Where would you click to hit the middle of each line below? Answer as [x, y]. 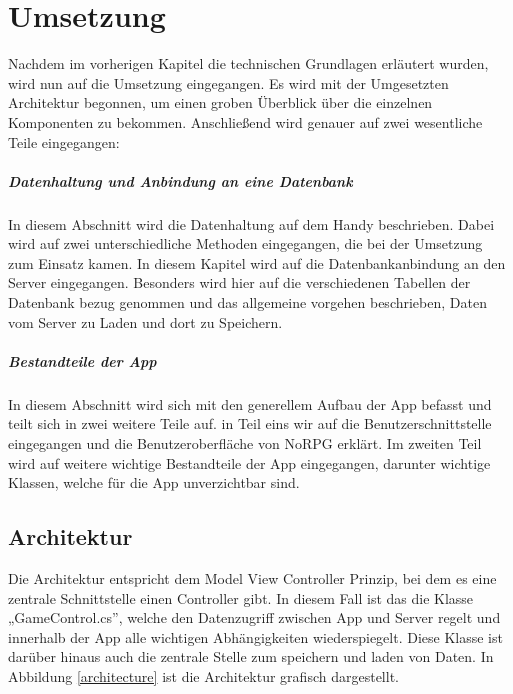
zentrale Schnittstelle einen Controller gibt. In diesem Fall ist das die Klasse [241, 597]
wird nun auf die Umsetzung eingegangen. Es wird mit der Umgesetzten [228, 82]
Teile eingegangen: [64, 141]
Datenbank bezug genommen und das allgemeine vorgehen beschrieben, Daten [247, 302]
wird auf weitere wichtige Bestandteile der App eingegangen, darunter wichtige [249, 462]
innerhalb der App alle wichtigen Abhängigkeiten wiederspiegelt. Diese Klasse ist [255, 636]
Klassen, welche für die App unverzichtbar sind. [154, 482]
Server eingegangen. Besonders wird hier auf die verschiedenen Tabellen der [239, 282]
